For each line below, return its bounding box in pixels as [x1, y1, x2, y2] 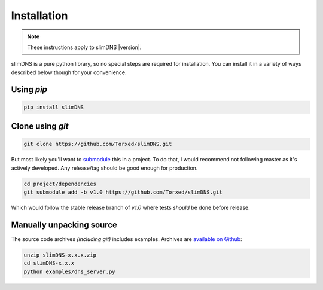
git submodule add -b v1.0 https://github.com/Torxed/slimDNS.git [23, 189, 223, 196]
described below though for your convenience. [11, 69, 127, 76]
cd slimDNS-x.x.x [23, 260, 75, 267]
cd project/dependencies [23, 180, 97, 187]
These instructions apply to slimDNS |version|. [27, 44, 142, 51]
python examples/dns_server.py [23, 268, 116, 275]
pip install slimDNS [23, 103, 84, 111]
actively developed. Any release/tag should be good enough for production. [11, 164, 198, 172]
